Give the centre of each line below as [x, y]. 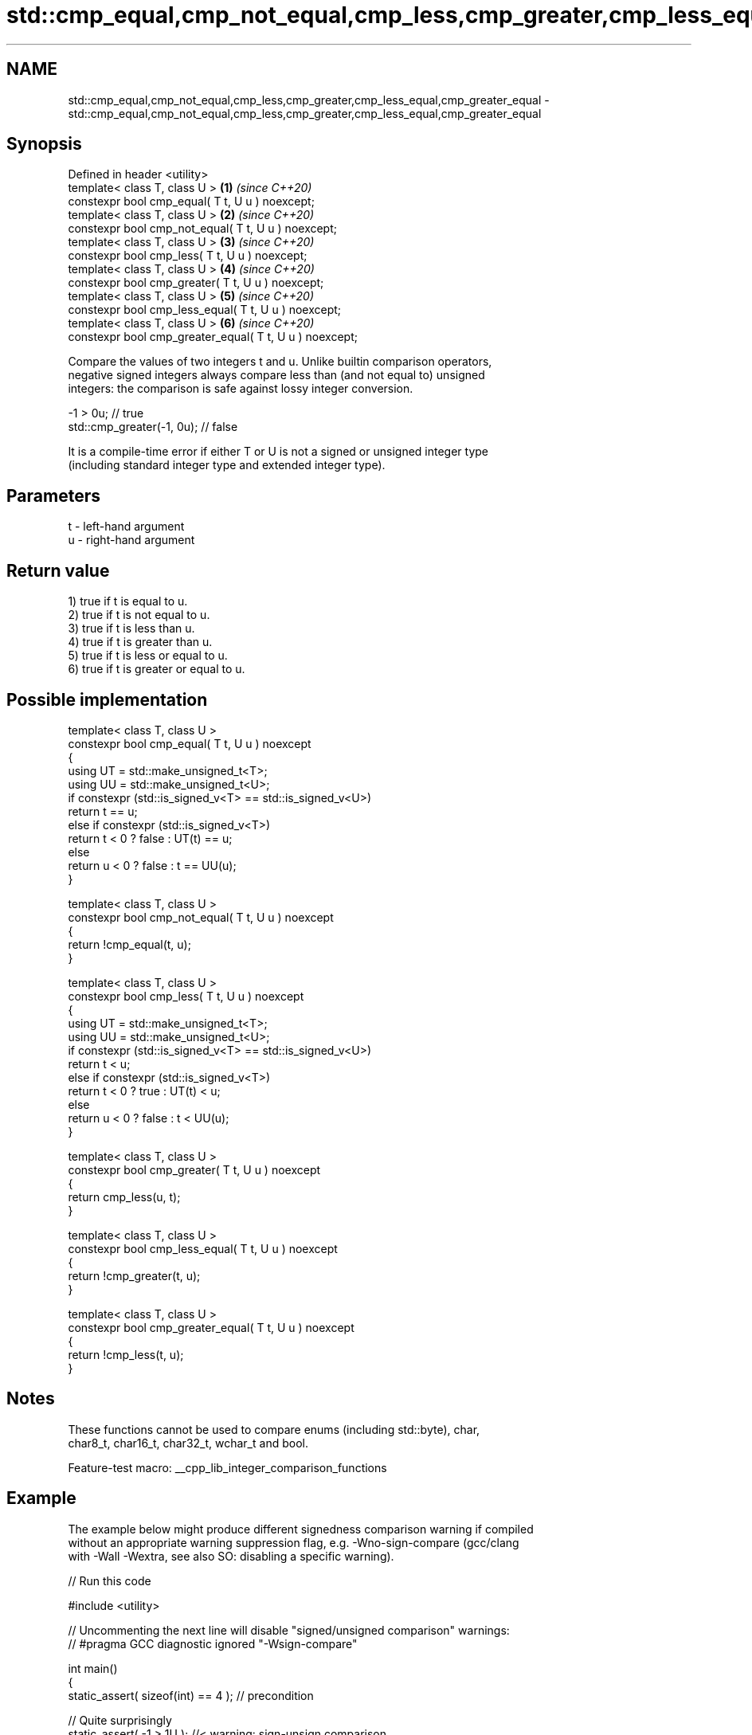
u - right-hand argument [131, 540]
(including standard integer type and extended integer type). [227, 465]
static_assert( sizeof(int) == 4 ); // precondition [191, 1695]
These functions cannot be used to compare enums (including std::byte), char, [274, 1429]
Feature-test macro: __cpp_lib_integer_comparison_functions [227, 1467]
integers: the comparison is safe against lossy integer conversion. [241, 389]
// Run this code [110, 1580]
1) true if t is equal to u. [128, 601]
